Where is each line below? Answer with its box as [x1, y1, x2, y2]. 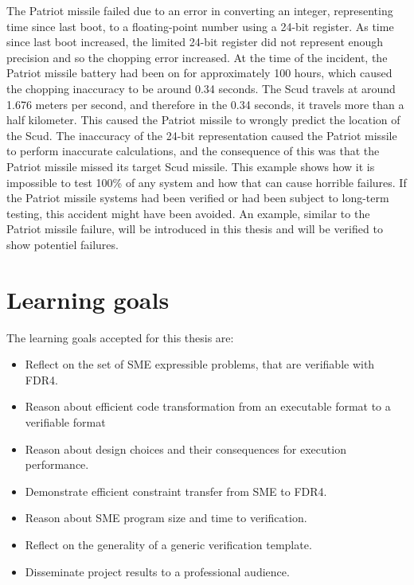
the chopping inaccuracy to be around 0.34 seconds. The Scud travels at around [6, 80, 396, 96]
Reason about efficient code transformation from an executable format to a [25, 398, 391, 415]
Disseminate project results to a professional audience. [25, 563, 290, 579]
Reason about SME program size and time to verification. [25, 509, 307, 526]
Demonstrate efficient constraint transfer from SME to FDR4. [25, 482, 327, 499]
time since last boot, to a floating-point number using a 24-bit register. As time [6, 18, 394, 34]
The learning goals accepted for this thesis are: [6, 329, 234, 345]
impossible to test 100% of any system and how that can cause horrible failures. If [6, 174, 407, 190]
